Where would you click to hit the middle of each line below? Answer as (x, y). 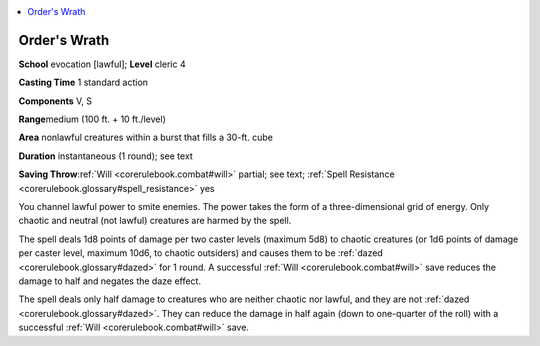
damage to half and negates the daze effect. (110, 281)
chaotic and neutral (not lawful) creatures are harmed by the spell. (155, 221)
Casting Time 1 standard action (83, 82)
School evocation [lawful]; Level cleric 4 (102, 64)
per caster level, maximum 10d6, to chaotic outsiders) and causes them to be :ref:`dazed (201, 253)
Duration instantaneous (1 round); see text (106, 156)
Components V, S (55, 101)
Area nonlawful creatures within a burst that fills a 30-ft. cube (146, 137)
